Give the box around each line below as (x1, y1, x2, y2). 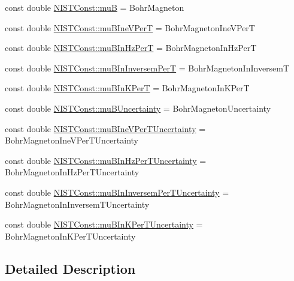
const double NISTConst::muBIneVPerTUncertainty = (5, 122, 206, 134)
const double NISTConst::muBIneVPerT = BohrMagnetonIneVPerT (5, 21, 255, 34)
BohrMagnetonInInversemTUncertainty (5, 198, 150, 210)
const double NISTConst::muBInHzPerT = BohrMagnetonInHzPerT (5, 41, 257, 54)
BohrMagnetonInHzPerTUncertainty (5, 166, 140, 178)
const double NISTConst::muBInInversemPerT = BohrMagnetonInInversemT (5, 61, 290, 74)
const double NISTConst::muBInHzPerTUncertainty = (5, 154, 207, 166)
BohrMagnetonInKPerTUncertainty (5, 229, 136, 242)
